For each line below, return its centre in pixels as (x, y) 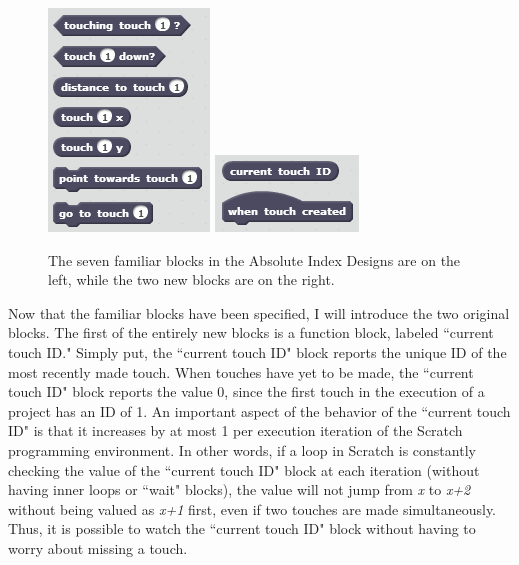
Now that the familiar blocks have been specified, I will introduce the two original (259, 312)
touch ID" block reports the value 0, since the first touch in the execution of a (246, 391)
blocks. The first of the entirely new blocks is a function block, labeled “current (251, 332)
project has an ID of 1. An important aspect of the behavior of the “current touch (259, 410)
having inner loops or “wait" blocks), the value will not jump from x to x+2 (239, 489)
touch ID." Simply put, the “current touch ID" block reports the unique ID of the (257, 351)
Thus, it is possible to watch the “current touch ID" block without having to (242, 528)
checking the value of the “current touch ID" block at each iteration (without (244, 469)
